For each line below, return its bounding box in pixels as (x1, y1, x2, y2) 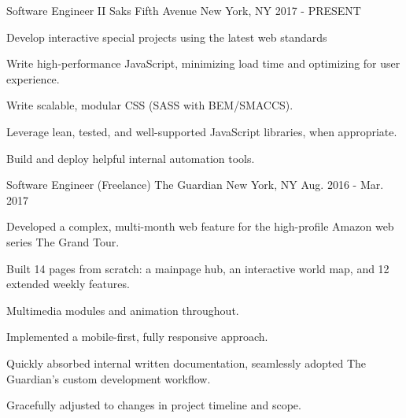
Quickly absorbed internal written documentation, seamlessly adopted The (6, 354, 367, 371)
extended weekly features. (6, 276, 130, 292)
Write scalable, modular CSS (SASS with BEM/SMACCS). (6, 97, 293, 113)
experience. (6, 70, 60, 87)
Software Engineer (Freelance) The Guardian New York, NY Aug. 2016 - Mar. (6, 176, 384, 193)
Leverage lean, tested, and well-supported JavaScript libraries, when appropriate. (6, 123, 397, 139)
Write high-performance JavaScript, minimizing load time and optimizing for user (6, 55, 400, 72)
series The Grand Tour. (6, 233, 120, 250)
